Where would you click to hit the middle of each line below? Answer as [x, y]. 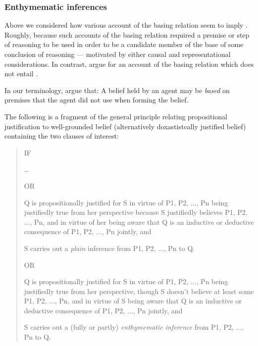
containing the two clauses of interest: [62, 136]
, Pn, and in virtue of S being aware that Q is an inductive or [148, 301]
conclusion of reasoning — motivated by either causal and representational [118, 54]
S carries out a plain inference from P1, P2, [90, 248]
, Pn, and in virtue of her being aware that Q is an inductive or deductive [142, 222]
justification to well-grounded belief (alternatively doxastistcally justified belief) [125, 126]
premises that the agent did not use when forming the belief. [97, 100]
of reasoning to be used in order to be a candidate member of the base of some [124, 44]
